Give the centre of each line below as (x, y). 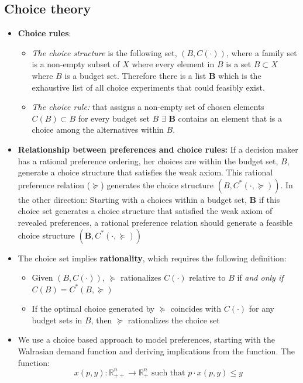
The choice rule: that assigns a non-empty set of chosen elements (148, 107)
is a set (239, 64)
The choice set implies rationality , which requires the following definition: (152, 258)
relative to (207, 277)
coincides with (196, 308)
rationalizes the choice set (174, 320)
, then (101, 320)
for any (262, 308)
